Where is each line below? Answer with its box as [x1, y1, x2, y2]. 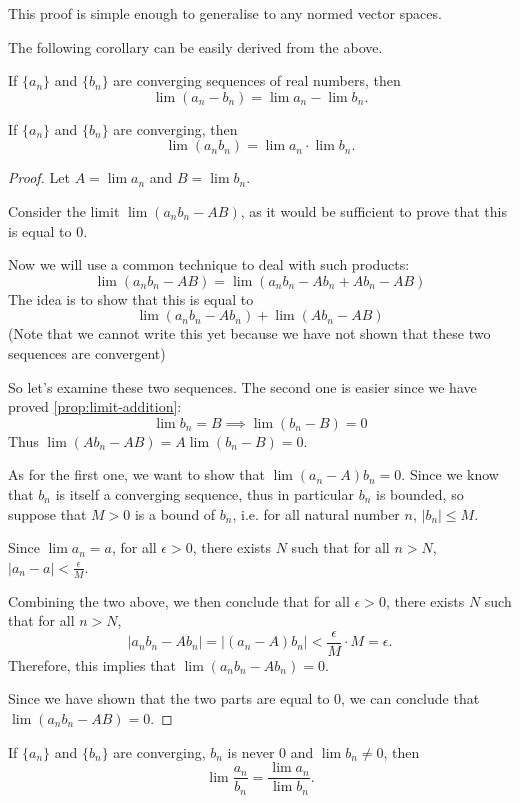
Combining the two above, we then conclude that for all [8, 590, 350, 611]
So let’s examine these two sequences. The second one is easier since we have [8, 376, 477, 397]
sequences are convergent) [8, 342, 166, 363]
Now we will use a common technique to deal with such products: [8, 254, 410, 275]
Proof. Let [8, 167, 70, 188]
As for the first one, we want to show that [8, 464, 265, 485]
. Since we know [401, 464, 499, 485]
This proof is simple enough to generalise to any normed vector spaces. [8, 3, 442, 23]
